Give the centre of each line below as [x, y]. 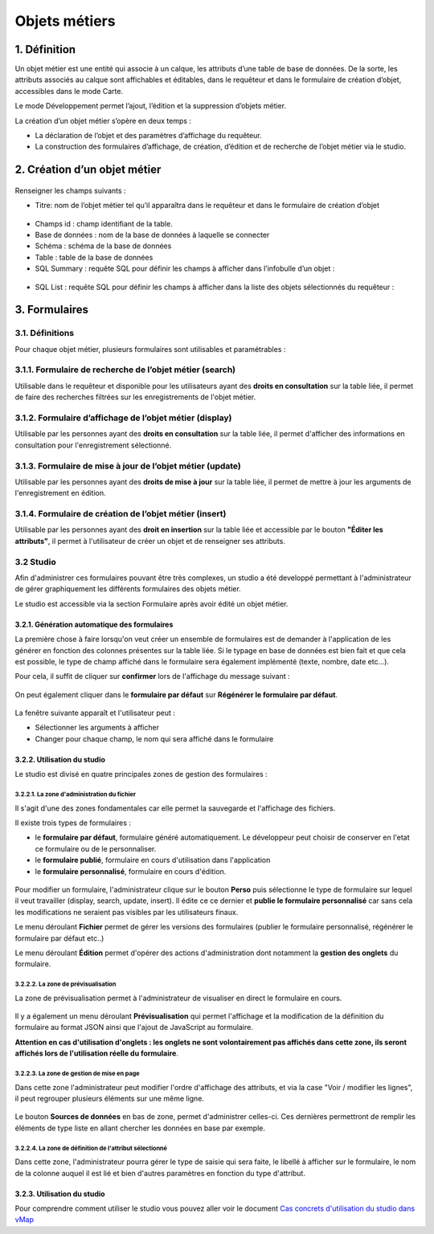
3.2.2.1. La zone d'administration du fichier [76, 795]
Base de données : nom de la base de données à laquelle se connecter [152, 235]
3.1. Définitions [45, 333]
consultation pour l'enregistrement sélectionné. [93, 445]
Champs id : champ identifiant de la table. [104, 223]
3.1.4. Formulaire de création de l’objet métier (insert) [121, 514]
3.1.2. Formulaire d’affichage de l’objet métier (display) [123, 418]
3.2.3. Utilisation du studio [60, 1194]
